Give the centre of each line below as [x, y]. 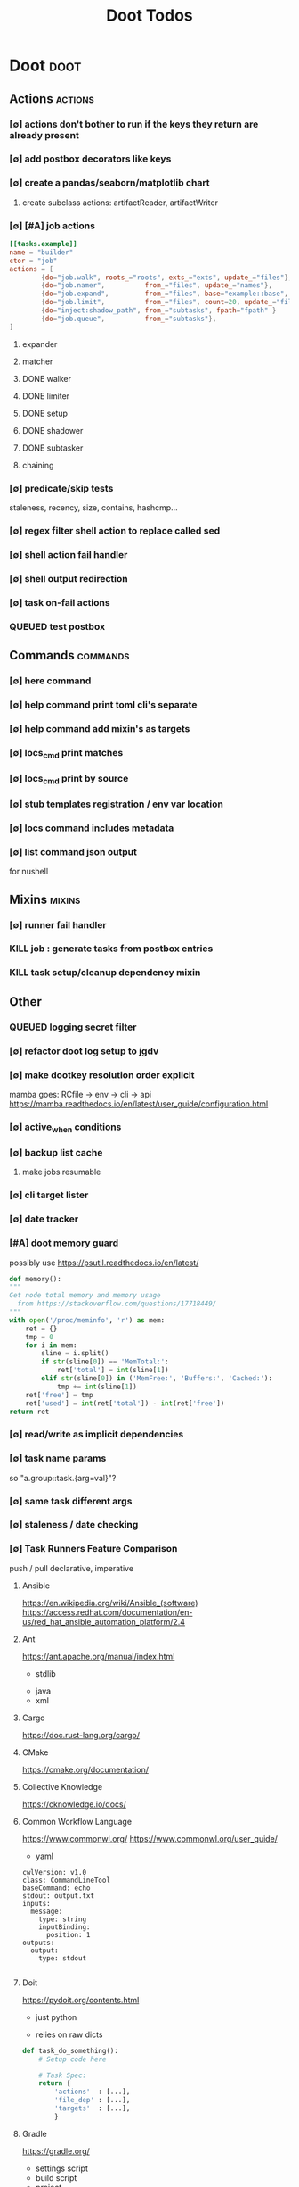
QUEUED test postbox [57, 626]
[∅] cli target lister [49, 1195]
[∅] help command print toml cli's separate [103, 704]
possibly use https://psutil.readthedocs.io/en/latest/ [104, 1263]
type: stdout [63, 1958]
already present [44, 135]
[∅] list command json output [73, 851]
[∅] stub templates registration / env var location [117, 804]
